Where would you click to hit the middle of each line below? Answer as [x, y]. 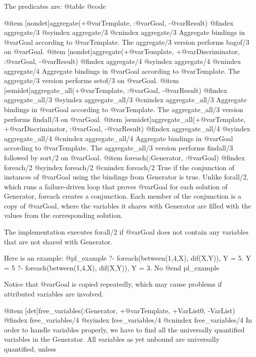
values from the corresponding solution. [64, 215]
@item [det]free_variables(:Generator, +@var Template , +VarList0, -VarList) [120, 310]
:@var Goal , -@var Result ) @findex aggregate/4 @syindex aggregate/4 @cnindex [123, 61]
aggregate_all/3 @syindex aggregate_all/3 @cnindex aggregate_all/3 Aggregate [125, 100]
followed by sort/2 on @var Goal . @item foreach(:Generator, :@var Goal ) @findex [125, 157]
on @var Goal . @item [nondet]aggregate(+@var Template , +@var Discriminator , [122, 51]
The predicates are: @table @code [55, 6]
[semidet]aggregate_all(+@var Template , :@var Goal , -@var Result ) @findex [116, 90]
